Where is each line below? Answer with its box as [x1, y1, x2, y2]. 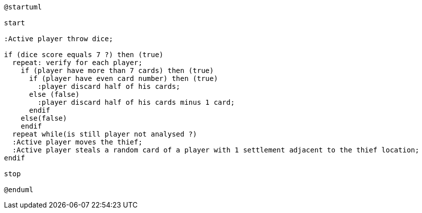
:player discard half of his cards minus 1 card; [37, 98, 235, 106]
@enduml [4, 186, 34, 194]
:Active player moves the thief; [12, 138, 143, 146]
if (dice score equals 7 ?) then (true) [4, 51, 164, 59]
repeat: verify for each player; [12, 59, 143, 67]
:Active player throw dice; [4, 35, 113, 43]
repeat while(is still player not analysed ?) [12, 130, 197, 138]
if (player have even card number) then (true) [29, 74, 218, 82]
